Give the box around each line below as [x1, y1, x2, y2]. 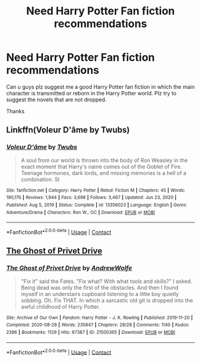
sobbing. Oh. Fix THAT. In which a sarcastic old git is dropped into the [20, 297, 193, 304]
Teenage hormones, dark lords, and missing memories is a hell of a [20, 169, 187, 176]
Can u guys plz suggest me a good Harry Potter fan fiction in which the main [6, 83, 195, 90]
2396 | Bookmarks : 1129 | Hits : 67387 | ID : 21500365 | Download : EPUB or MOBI [6, 329, 175, 335]
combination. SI [20, 176, 60, 183]
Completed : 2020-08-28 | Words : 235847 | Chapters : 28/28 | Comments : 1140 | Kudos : [6, 322, 190, 328]
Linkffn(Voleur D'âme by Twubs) [6, 125, 130, 135]
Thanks [6, 107, 25, 114]
